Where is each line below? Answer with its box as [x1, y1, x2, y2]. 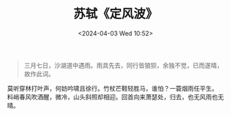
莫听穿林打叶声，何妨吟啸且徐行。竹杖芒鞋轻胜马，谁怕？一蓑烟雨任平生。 [7, 84, 218, 92]
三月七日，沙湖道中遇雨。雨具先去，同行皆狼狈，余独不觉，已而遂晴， [23, 61, 223, 69]
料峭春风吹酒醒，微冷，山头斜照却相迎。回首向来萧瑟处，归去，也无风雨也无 [7, 93, 224, 101]
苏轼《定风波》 [73, 6, 158, 22]
